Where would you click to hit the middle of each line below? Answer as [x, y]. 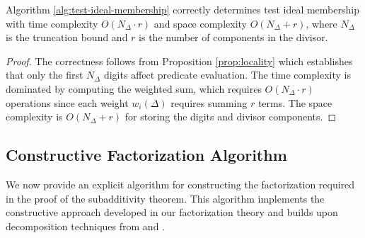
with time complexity [52, 23]
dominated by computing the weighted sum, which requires [134, 88]
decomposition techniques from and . [85, 226]
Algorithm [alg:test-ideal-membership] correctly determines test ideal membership [182, 9]
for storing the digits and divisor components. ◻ [231, 117]
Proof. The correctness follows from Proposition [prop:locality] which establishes [179, 61]
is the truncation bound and [67, 37]
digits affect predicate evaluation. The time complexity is [227, 75]
